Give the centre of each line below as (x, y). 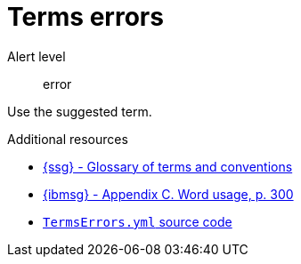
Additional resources (68, 139)
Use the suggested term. (80, 111)
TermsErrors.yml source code (138, 221)
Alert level (37, 56)
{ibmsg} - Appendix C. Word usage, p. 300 (168, 194)
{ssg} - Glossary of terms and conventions (168, 166)
